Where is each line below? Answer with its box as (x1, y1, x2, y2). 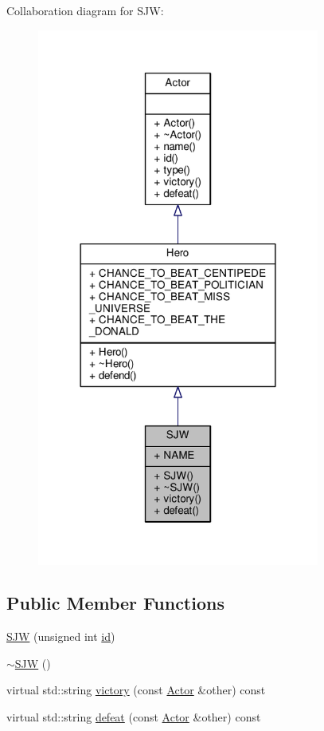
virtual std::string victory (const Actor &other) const (6, 682, 266, 698)
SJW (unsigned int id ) (6, 628, 115, 645)
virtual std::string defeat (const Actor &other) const (6, 709, 261, 725)
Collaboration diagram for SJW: (6, 2, 164, 18)
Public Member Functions (6, 591, 224, 615)
